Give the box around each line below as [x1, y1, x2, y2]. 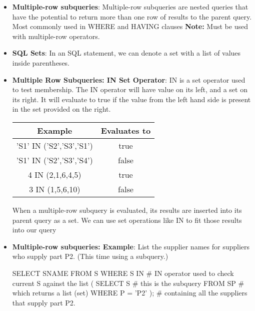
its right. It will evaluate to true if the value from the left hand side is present [12, 94, 251, 104]
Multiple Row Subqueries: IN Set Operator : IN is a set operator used [12, 74, 245, 85]
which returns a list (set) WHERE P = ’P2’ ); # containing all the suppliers [12, 287, 247, 298]
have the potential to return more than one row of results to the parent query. [12, 11, 252, 22]
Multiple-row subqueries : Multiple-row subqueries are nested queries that [12, 2, 248, 12]
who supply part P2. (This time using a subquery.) [12, 251, 168, 261]
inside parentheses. [12, 57, 70, 68]
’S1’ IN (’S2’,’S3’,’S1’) [16, 139, 93, 151]
